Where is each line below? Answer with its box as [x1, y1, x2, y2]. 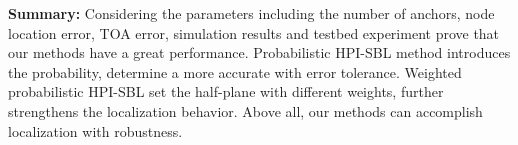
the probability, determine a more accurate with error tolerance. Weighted [8, 61, 462, 82]
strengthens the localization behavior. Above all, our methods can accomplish [8, 100, 483, 121]
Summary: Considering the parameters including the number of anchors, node [8, 3, 495, 23]
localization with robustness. [8, 120, 183, 141]
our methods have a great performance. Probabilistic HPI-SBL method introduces [8, 42, 511, 63]
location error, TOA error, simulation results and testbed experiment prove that [8, 22, 500, 43]
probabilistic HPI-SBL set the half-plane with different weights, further [8, 81, 444, 102]
